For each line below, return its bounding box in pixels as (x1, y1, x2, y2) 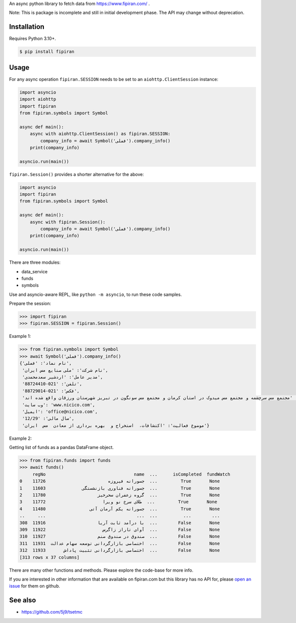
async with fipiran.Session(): (30, 219, 106, 225)
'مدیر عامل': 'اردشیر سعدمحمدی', (22, 374, 103, 380)
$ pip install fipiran (19, 49, 74, 54)
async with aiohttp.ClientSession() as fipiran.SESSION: (30, 131, 171, 137)
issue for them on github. (9, 583, 60, 589)
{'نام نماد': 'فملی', (19, 361, 72, 366)
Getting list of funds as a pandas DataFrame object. (9, 445, 114, 451)
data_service (21, 268, 48, 274)
